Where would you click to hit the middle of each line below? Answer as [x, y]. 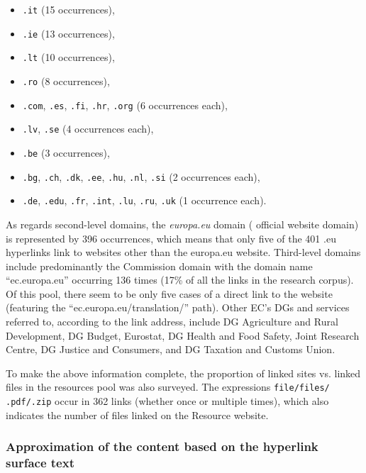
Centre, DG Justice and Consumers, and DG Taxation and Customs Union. [171, 349]
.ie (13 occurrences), [68, 33]
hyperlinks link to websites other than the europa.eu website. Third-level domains [183, 252]
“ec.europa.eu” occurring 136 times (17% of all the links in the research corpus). [180, 280]
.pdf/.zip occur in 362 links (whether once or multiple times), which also [167, 401]
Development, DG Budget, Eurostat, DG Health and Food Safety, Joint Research [183, 335]
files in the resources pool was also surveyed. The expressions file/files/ [168, 387]
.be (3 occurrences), [66, 152]
